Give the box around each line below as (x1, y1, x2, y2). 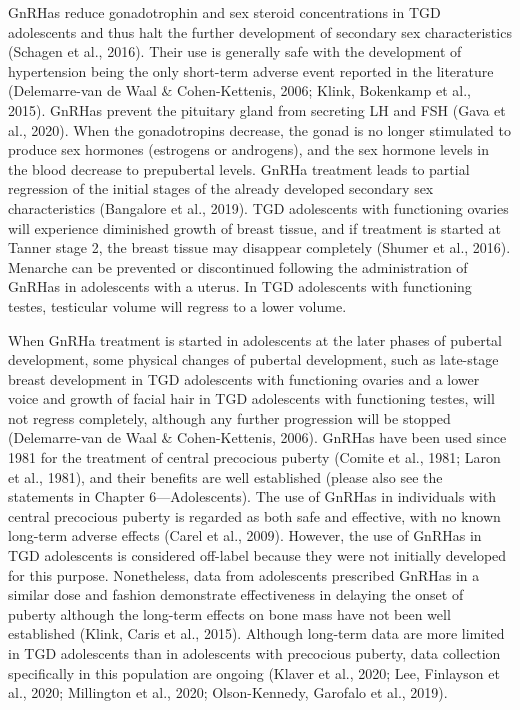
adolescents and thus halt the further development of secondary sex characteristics (8, 21, 512, 42)
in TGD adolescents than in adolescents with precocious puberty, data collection (8, 643, 501, 663)
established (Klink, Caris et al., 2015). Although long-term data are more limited (8, 623, 505, 644)
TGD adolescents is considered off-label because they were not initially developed (8, 545, 507, 566)
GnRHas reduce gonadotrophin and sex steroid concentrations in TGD (8, 2, 441, 22)
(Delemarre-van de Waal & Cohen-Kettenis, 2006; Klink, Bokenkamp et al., (8, 80, 471, 101)
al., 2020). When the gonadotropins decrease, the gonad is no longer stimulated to (8, 119, 511, 140)
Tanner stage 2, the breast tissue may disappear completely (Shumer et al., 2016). (8, 237, 511, 258)
